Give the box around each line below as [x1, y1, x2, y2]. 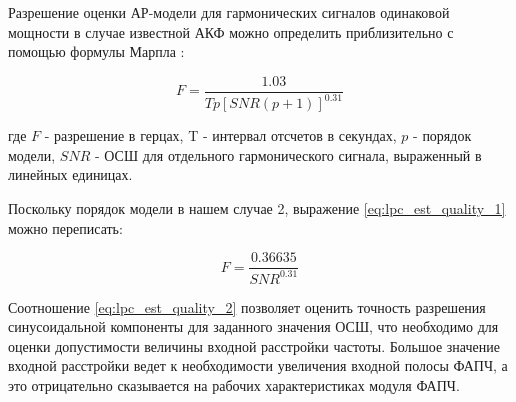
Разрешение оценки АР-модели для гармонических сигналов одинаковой [8, 2, 450, 22]
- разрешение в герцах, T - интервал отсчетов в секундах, [44, 125, 397, 146]
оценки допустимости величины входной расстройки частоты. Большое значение [8, 335, 500, 356]
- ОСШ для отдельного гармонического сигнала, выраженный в [94, 144, 482, 165]
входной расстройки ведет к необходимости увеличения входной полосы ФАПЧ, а [8, 355, 508, 376]
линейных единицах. [8, 164, 133, 185]
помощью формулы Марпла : [8, 41, 185, 62]
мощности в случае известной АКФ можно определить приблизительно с [8, 21, 454, 42]
